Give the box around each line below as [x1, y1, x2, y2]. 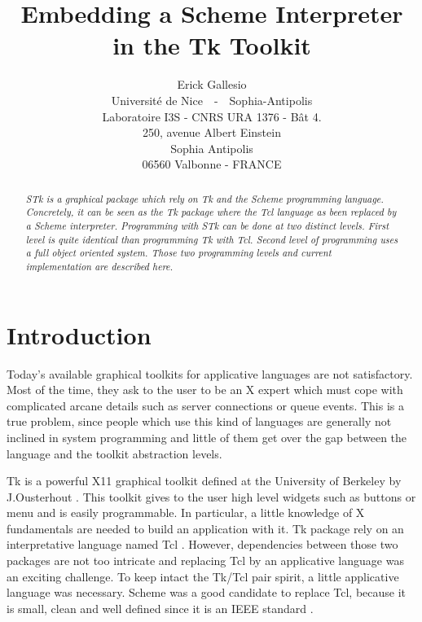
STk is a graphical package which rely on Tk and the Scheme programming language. [25, 191, 384, 205]
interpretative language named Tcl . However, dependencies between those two [7, 536, 398, 553]
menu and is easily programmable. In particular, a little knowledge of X [7, 504, 365, 521]
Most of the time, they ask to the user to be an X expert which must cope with [7, 381, 403, 398]
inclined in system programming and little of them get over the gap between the [7, 428, 407, 445]
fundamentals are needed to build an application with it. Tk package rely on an [7, 519, 404, 537]
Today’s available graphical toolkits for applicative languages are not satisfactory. [7, 365, 413, 382]
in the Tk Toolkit [112, 28, 311, 62]
